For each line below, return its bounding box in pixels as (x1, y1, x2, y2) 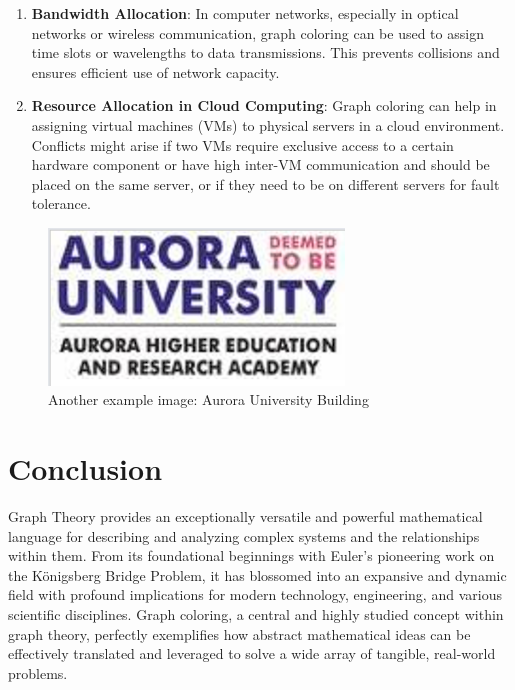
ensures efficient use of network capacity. (31, 61, 280, 82)
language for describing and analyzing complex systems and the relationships (8, 525, 480, 546)
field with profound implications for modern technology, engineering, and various (8, 584, 502, 605)
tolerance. (31, 193, 91, 214)
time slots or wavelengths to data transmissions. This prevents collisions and (31, 42, 500, 63)
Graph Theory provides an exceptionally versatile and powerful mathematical (8, 506, 483, 527)
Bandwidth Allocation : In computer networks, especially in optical (31, 3, 459, 23)
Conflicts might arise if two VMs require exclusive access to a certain (31, 134, 454, 155)
